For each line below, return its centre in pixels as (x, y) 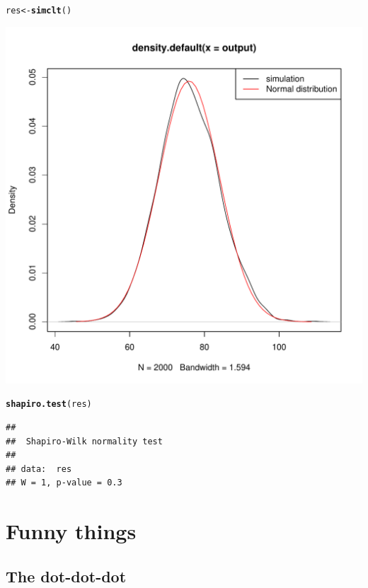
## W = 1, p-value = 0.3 (64, 483)
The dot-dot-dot (66, 576)
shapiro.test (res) (49, 404)
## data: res (39, 469)
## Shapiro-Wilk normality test (84, 441)
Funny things (71, 531)
